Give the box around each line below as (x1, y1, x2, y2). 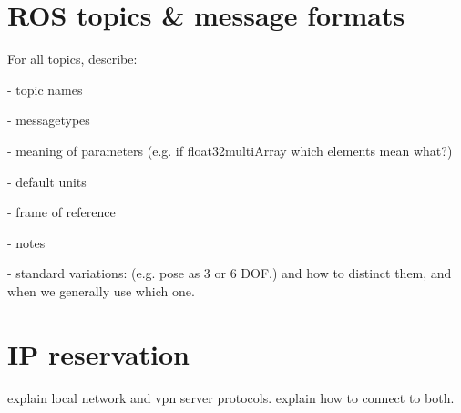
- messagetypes (7, 110, 90, 129)
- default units (7, 171, 87, 191)
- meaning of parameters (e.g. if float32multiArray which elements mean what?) (7, 140, 453, 160)
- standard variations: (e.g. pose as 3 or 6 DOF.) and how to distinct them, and (7, 263, 452, 283)
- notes (7, 232, 46, 252)
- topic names (7, 79, 83, 98)
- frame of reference (7, 202, 116, 222)
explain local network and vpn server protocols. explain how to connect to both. (7, 387, 455, 407)
